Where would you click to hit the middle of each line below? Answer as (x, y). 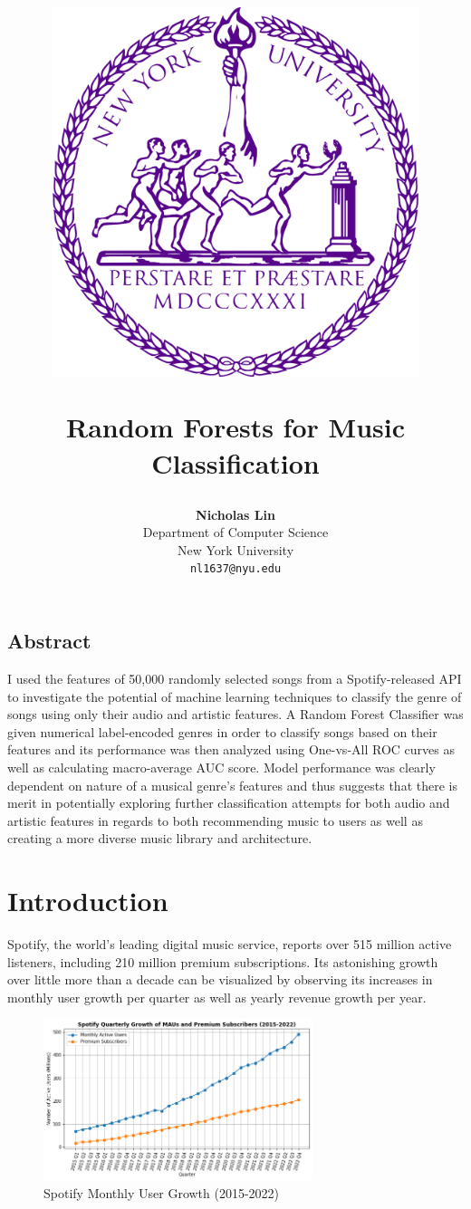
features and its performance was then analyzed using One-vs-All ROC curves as (231, 749)
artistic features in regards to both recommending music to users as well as (215, 820)
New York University (235, 549)
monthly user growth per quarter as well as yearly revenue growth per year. (217, 997)
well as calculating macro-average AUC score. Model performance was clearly (221, 767)
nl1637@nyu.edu (235, 569)
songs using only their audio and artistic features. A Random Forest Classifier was (235, 714)
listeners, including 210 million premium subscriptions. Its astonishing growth (223, 961)
